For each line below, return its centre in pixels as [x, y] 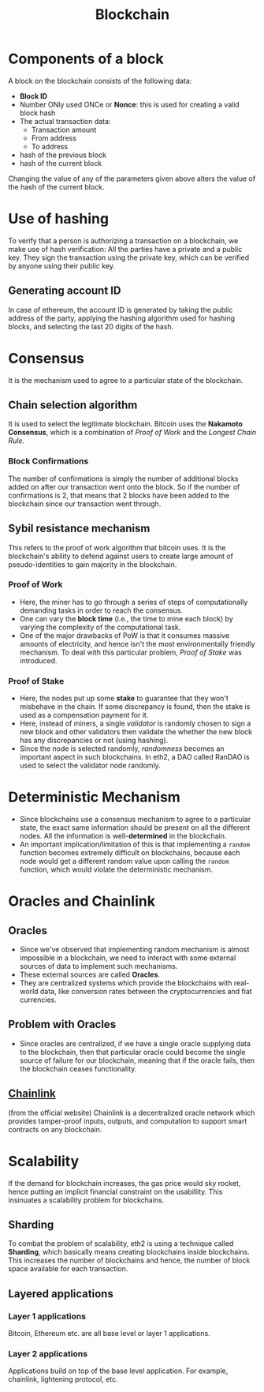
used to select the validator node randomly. [90, 765]
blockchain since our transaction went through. [85, 504]
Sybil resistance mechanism [79, 529]
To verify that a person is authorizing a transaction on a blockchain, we [123, 240]
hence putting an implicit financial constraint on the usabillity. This [115, 1191]
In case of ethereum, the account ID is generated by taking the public [121, 310]
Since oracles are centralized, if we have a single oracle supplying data [135, 1043]
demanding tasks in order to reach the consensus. [101, 610]
